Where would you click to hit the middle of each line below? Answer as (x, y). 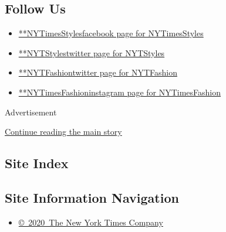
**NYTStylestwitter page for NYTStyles (92, 52)
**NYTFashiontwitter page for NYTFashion (98, 72)
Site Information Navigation (92, 197)
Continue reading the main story (63, 132)
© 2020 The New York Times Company (91, 222)
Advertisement (31, 112)
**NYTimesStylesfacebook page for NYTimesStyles (111, 33)
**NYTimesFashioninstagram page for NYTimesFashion (120, 92)
